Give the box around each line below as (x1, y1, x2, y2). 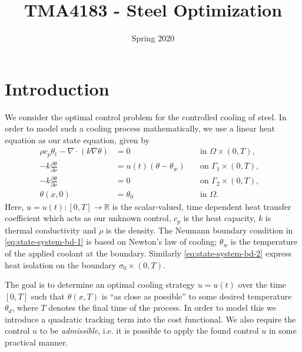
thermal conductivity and (5, 223, 97, 236)
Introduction (5, 76, 109, 100)
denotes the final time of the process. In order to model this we (48, 301, 276, 314)
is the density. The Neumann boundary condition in (105, 223, 293, 236)
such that (31, 290, 65, 302)
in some (268, 324, 297, 337)
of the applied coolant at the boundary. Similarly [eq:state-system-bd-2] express (5, 246, 292, 259)
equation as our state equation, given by (5, 133, 150, 146)
